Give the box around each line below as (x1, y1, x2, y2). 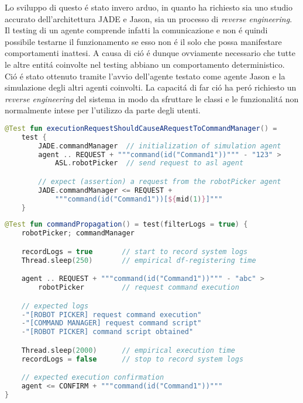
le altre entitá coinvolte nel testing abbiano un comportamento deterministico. (5, 58, 285, 70)
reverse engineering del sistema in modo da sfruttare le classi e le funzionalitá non (5, 92, 299, 105)
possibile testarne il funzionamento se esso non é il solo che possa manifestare (5, 35, 282, 47)
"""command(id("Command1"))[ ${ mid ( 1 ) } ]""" (54, 194, 223, 203)
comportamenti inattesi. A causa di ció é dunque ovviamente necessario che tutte (5, 47, 295, 59)
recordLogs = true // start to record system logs (21, 247, 248, 256)
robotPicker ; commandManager (21, 229, 135, 238)
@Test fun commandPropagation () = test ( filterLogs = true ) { (5, 220, 248, 229)
